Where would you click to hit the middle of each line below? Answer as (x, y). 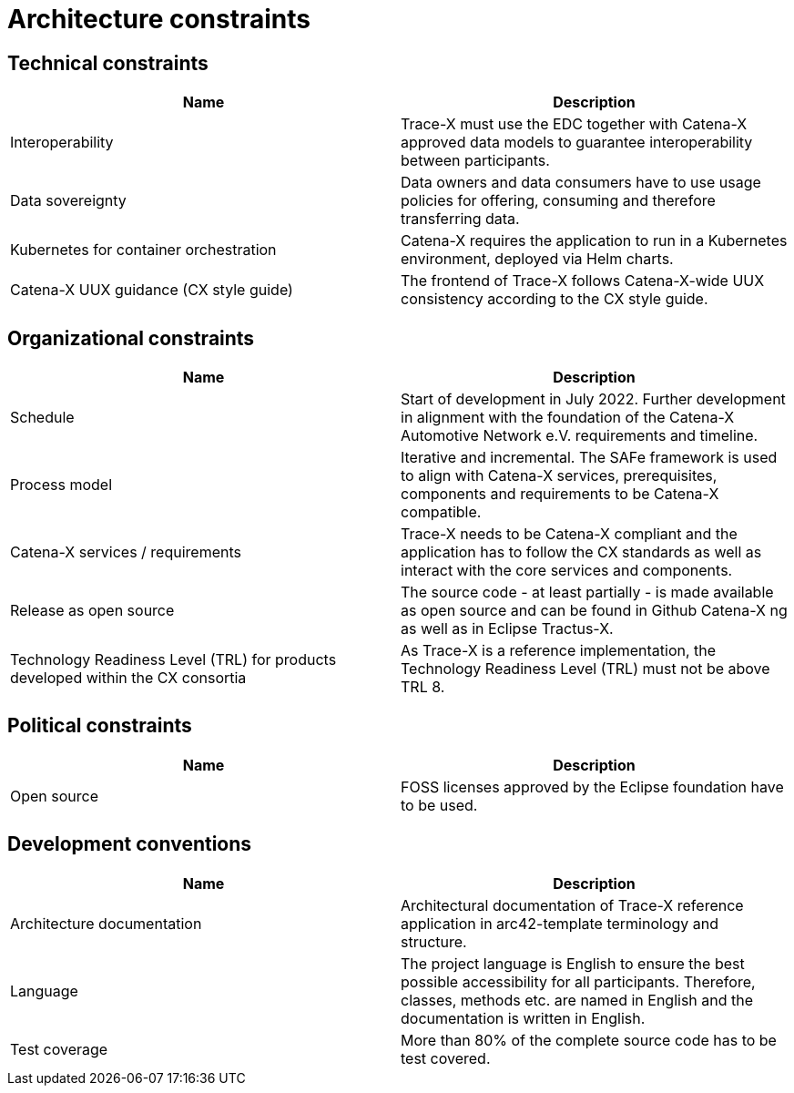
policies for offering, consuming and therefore (558, 201)
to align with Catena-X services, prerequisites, (559, 476)
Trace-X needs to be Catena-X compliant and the (569, 534)
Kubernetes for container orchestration (143, 250)
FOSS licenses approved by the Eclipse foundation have (592, 787)
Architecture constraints (159, 19)
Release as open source (92, 611)
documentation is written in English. (523, 1018)
